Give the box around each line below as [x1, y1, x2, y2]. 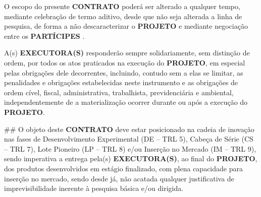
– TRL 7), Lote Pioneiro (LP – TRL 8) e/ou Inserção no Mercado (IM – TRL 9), [4, 143, 256, 154]
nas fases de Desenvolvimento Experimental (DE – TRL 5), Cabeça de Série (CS [4, 134, 253, 144]
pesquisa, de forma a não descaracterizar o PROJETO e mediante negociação [4, 21, 248, 31]
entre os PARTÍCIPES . [4, 30, 85, 41]
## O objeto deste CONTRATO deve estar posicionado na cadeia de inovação [4, 123, 254, 134]
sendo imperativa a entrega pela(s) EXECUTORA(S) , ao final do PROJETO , [4, 153, 257, 164]
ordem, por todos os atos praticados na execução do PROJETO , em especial [4, 57, 245, 68]
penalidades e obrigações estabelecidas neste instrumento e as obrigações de [4, 77, 238, 88]
